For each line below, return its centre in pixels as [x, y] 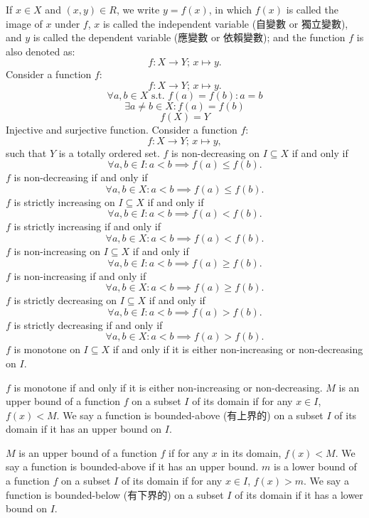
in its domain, [251, 452]
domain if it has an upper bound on [84, 429]
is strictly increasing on [64, 201]
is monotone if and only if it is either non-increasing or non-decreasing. [168, 387]
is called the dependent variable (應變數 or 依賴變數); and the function [189, 37]
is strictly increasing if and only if [87, 226]
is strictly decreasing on [65, 300]
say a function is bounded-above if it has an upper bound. [132, 466]
